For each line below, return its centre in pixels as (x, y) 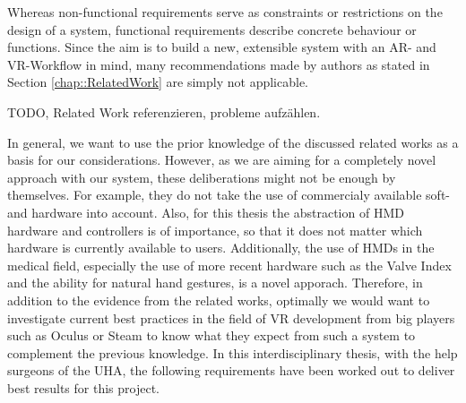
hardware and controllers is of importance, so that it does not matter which (215, 230)
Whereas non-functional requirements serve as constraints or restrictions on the (225, 12)
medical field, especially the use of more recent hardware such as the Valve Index (229, 265)
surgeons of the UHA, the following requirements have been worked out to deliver (231, 370)
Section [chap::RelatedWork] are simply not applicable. (158, 82)
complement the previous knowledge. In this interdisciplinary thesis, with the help (233, 352)
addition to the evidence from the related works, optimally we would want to (219, 300)
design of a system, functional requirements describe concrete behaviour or (212, 29)
